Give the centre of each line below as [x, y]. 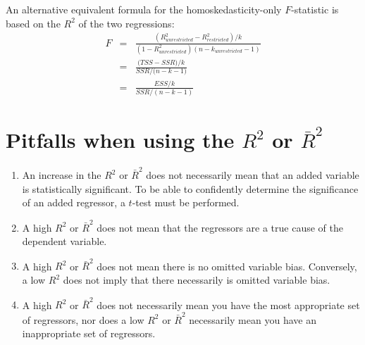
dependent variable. [64, 241]
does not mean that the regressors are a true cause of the [220, 227]
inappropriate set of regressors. [89, 333]
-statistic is [315, 9]
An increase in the [62, 175]
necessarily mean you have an [253, 319]
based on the [33, 23]
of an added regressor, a [74, 202]
